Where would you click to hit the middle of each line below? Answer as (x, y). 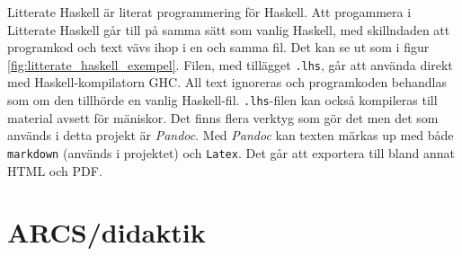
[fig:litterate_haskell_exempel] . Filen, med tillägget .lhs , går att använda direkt (230, 64)
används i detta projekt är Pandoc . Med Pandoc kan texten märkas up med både (231, 135)
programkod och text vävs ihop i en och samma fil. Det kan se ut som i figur (218, 47)
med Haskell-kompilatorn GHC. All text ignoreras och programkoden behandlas (227, 82)
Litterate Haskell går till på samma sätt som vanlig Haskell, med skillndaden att (229, 29)
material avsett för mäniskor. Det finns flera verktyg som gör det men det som (223, 117)
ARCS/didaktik (107, 232)
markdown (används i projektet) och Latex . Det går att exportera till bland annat (231, 152)
